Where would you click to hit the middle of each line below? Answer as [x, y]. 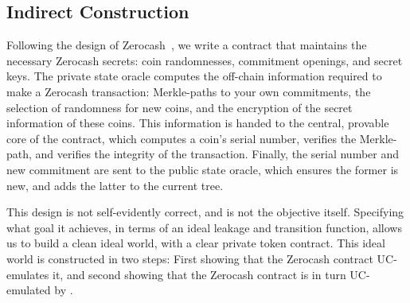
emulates [28, 274]
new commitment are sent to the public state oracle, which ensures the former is [203, 169]
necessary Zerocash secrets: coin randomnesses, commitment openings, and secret [205, 60]
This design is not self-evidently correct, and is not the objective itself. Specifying [205, 212]
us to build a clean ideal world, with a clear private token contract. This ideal [196, 243]
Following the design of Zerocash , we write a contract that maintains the [187, 45]
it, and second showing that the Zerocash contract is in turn [199, 274]
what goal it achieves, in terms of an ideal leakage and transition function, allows [204, 227]
